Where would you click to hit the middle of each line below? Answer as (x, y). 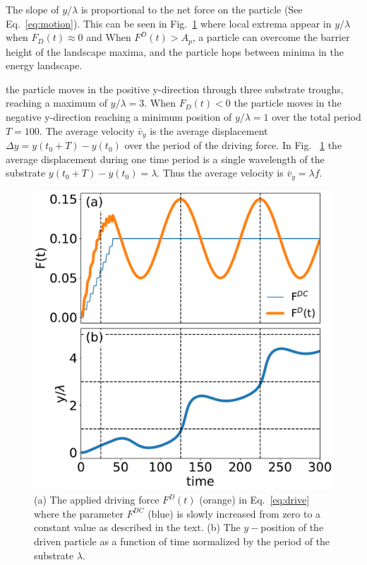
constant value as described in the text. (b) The (137, 527)
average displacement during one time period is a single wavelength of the (165, 159)
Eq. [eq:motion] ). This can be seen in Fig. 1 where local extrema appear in (169, 23)
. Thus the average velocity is (220, 173)
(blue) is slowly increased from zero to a (234, 513)
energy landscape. (44, 65)
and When (109, 37)
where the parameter (79, 513)
